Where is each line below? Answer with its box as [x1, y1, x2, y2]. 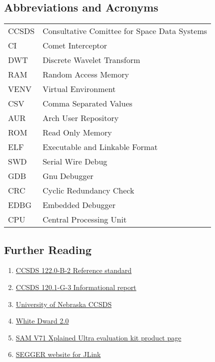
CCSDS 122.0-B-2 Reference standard [15, 265, 132, 275]
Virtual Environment [42, 83, 116, 95]
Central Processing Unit [42, 213, 127, 225]
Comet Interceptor [42, 39, 107, 51]
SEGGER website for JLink [15, 349, 101, 359]
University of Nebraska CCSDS [15, 298, 112, 309]
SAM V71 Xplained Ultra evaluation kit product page [15, 332, 181, 342]
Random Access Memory [42, 68, 129, 80]
